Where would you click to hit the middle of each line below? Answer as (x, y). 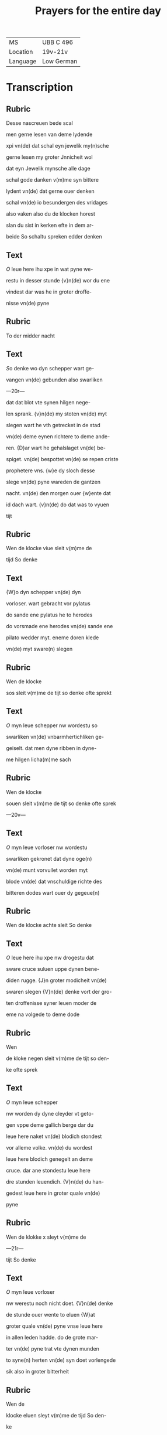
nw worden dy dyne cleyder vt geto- (50, 1113)
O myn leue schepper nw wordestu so (52, 725)
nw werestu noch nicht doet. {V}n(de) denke (60, 1303)
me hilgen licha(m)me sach (39, 759)
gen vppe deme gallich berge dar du (50, 1125)
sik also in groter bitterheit (37, 1372)
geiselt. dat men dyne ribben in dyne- (51, 748)
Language (23, 62)
